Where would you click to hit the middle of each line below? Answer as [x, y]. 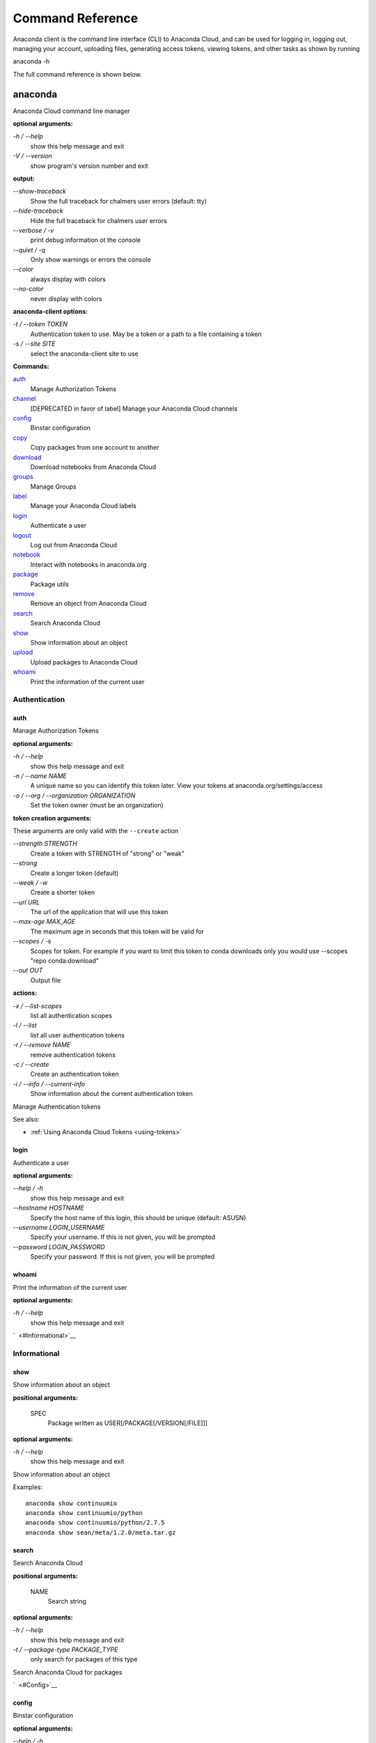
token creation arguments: [52, 818]
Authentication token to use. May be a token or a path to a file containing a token [146, 334]
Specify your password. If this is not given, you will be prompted [123, 1257]
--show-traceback [39, 191]
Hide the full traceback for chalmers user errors [99, 220]
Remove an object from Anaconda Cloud [88, 604]
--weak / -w [30, 883]
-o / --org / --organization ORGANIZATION [74, 796]
